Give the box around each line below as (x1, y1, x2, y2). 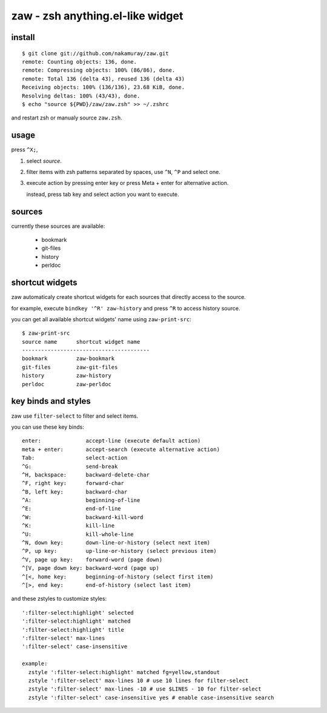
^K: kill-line (22, 522, 115, 529)
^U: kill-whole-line (22, 531, 134, 538)
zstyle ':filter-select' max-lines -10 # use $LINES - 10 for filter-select (28, 686, 262, 692)
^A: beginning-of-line (22, 497, 140, 504)
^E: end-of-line (22, 505, 121, 512)
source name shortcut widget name (22, 338, 140, 345)
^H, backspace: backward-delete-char (22, 471, 150, 478)
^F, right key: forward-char (22, 480, 124, 487)
